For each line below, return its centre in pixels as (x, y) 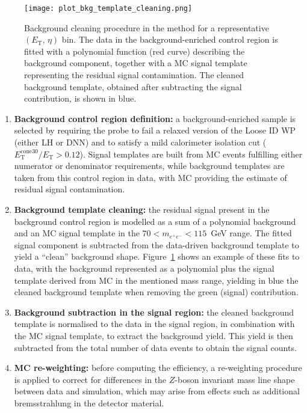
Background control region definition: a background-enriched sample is (155, 118)
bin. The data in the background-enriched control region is (170, 39)
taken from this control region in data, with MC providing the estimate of (150, 177)
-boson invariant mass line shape (235, 379)
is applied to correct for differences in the (90, 379)
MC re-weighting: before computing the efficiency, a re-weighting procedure (158, 368)
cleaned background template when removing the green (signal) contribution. (156, 292)
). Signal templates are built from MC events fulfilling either (191, 154)
